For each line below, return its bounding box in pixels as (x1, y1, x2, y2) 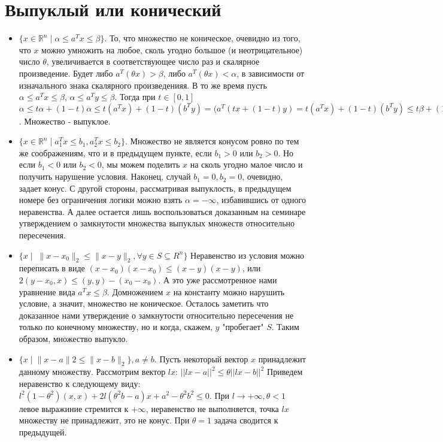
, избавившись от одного (216, 193, 306, 206)
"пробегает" (222, 320, 264, 333)
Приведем (267, 365, 303, 378)
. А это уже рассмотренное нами (158, 274, 277, 286)
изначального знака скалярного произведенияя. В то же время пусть (19, 78, 267, 91)
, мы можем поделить (101, 158, 180, 171)
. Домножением (107, 285, 163, 298)
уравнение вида (19, 285, 75, 298)
